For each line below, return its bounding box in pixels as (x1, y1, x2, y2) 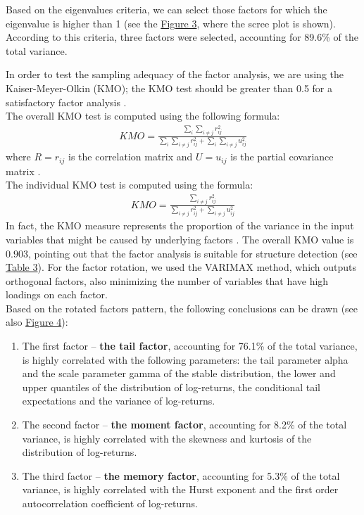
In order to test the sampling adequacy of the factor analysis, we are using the (6, 67, 344, 82)
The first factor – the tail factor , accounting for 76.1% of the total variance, (22, 338, 358, 353)
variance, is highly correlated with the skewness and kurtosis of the (22, 431, 312, 445)
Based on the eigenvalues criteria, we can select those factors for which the (6, 2, 327, 16)
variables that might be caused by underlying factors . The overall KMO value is (6, 231, 354, 246)
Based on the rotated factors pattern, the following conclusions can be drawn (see (6, 300, 358, 315)
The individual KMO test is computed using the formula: (6, 177, 253, 192)
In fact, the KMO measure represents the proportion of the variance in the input (6, 218, 354, 233)
